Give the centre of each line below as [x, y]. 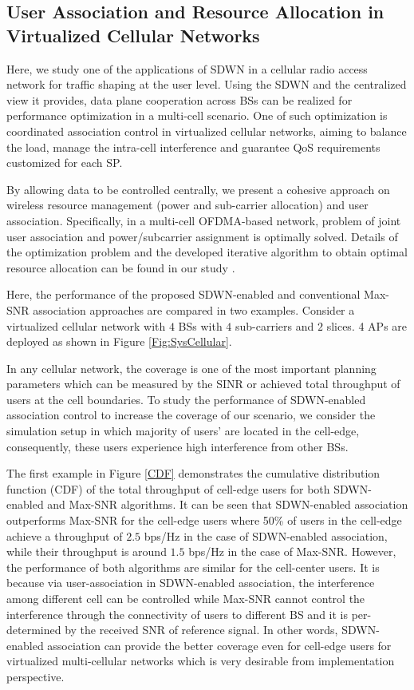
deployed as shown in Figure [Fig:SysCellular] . [119, 341]
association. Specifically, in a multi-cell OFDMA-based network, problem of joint [204, 220]
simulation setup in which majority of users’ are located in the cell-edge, [183, 431]
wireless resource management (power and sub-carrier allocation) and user [187, 205]
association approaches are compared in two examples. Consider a [194, 309]
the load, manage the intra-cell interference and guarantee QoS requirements [193, 147]
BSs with [200, 325]
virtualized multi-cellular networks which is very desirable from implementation [201, 661]
